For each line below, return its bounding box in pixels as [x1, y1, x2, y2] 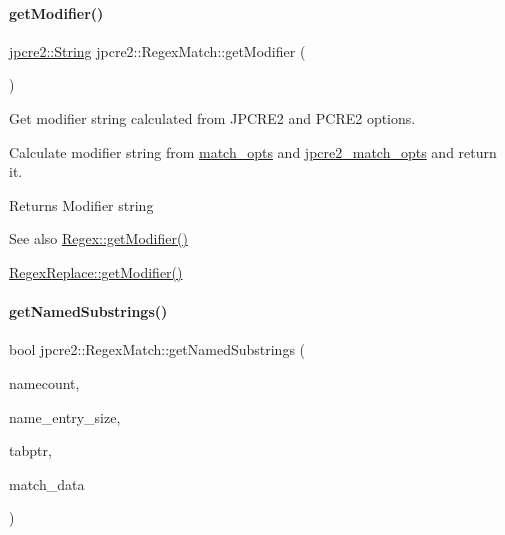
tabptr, [9, 440, 52, 461]
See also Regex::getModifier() [9, 228, 188, 249]
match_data [9, 473, 85, 494]
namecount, [9, 372, 80, 393]
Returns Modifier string [9, 194, 154, 215]
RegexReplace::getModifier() [9, 261, 183, 282]
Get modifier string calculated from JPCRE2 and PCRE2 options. [9, 107, 416, 128]
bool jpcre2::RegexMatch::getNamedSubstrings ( [9, 339, 306, 360]
